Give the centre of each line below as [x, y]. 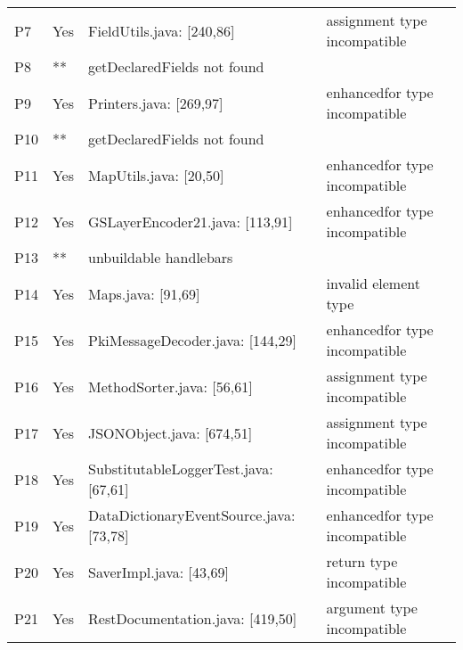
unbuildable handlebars [161, 257]
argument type [372, 608]
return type [362, 561]
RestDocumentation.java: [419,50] [193, 618]
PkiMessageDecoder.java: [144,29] [193, 340]
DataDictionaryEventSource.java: [192, 515]
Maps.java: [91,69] [144, 293]
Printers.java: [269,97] [156, 103]
